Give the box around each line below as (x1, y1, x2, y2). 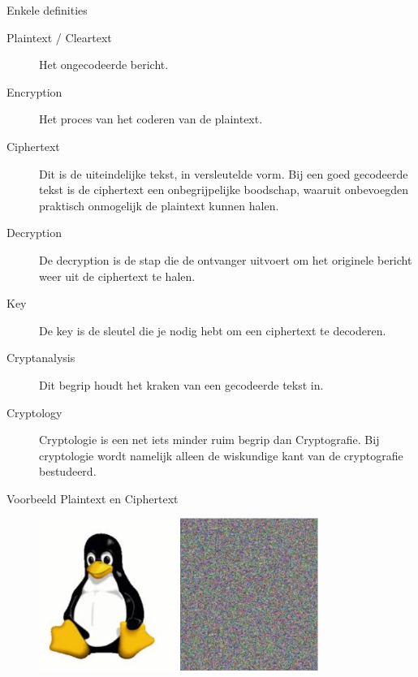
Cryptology (6, 403, 62, 420)
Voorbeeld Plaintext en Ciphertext (6, 489, 179, 507)
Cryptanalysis (6, 349, 75, 366)
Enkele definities (6, 2, 88, 18)
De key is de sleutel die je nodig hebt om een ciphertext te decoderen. (39, 321, 386, 338)
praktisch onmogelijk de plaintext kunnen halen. (39, 196, 279, 213)
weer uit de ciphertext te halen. (39, 267, 196, 284)
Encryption (6, 83, 62, 100)
